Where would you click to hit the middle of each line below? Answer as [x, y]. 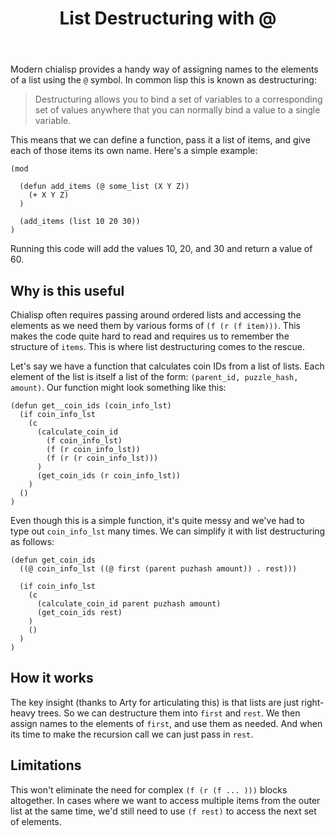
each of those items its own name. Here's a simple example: [134, 151]
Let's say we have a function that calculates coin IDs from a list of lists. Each [167, 366]
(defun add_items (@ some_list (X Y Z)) [104, 187]
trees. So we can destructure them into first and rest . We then [169, 713]
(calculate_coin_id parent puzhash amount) [129, 604]
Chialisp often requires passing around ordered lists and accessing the [156, 315]
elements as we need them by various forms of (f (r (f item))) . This [155, 325]
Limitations [46, 765]
